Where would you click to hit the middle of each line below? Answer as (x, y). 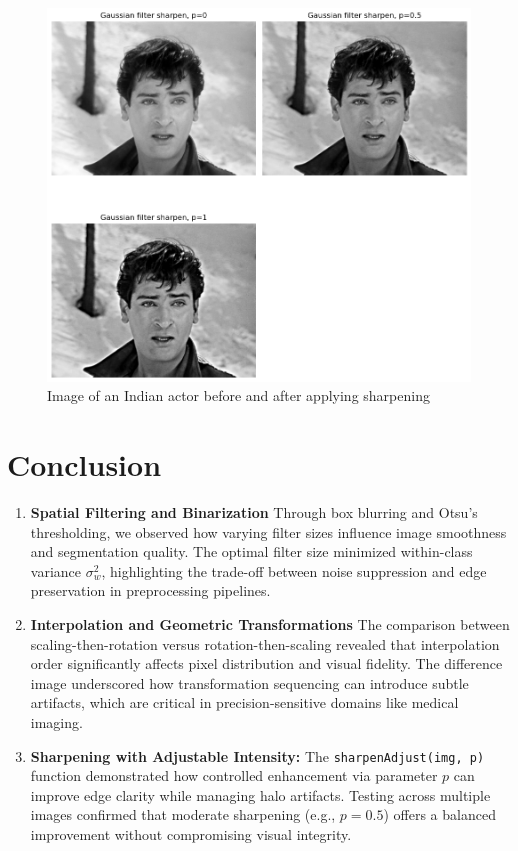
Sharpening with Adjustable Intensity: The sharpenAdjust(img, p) (257, 755)
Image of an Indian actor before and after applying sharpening (238, 395)
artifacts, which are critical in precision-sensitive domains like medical (244, 702)
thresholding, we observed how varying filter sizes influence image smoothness (268, 531)
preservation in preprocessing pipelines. (150, 590)
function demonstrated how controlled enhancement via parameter (234, 775)
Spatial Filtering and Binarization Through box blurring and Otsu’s (254, 512)
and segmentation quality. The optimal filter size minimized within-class (251, 551)
